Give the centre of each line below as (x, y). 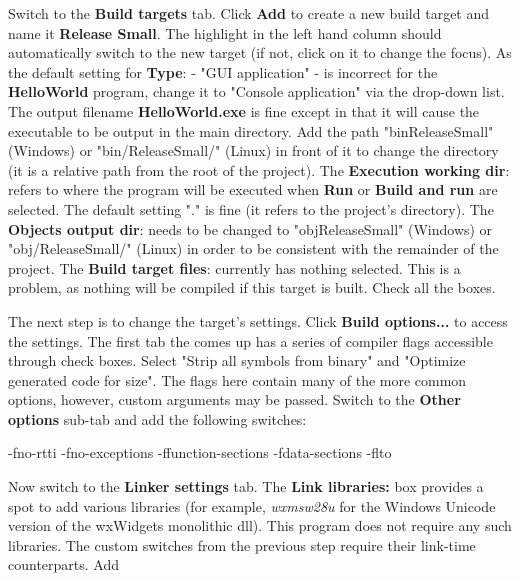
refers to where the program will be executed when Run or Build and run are (253, 189)
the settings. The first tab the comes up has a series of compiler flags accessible (250, 340)
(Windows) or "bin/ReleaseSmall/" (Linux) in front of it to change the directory (253, 150)
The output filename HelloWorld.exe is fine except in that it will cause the (244, 110)
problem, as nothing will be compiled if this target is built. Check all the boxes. (252, 287)
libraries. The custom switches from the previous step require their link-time (242, 544)
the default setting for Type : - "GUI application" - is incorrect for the (223, 71)
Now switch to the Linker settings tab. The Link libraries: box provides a (246, 486)
